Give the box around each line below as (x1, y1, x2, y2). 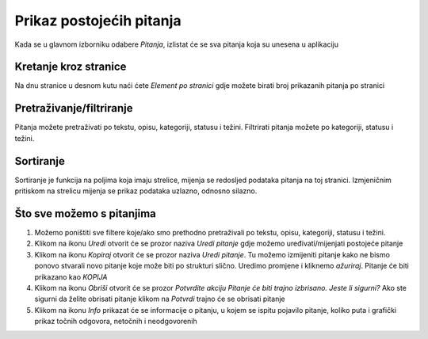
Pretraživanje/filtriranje (14, 101, 134, 115)
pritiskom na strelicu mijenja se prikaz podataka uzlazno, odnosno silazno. (14, 186, 258, 196)
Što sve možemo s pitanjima (14, 207, 156, 220)
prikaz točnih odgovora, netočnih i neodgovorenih (34, 317, 197, 326)
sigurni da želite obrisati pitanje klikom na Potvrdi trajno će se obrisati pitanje (34, 294, 285, 304)
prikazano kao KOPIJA (34, 272, 108, 281)
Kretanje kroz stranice (14, 60, 127, 74)
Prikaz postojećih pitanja (14, 12, 182, 29)
